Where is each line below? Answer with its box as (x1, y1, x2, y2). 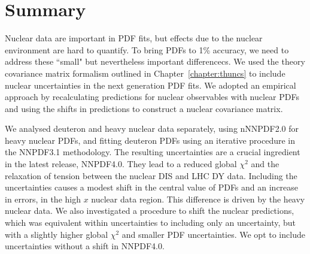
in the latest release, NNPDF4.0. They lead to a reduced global (5, 158, 237, 170)
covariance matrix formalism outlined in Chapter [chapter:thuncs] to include (5, 66, 285, 79)
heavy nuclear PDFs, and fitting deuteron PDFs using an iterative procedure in (5, 134, 296, 146)
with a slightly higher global (5, 228, 108, 240)
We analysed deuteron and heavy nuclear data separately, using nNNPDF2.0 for (5, 122, 299, 135)
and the (251, 158, 279, 170)
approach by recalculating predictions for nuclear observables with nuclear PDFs (5, 90, 299, 103)
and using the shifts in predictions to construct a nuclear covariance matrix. (5, 102, 283, 114)
